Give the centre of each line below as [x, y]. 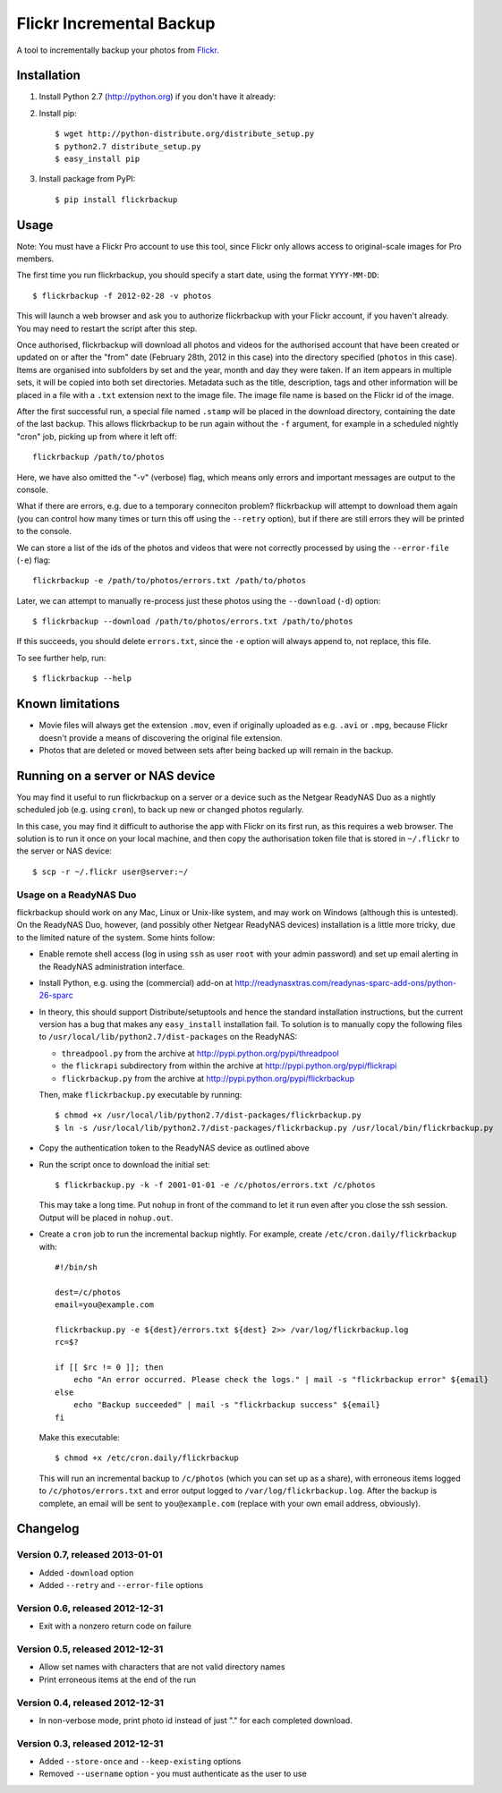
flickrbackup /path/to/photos [99, 457]
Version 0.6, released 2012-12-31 [90, 1608]
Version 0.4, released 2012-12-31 [90, 1703]
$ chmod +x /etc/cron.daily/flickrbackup [147, 1458]
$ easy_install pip [98, 159]
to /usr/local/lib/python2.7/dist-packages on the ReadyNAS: [168, 1037]
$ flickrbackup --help [82, 679]
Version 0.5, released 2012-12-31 [90, 1649]
